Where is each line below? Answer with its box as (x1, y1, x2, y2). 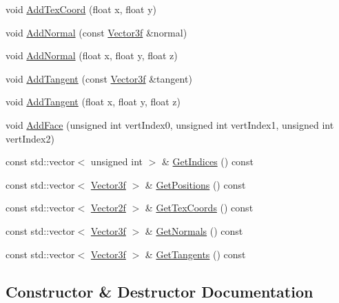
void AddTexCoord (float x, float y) (6, 2, 157, 16)
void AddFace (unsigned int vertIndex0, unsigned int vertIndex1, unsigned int (6, 117, 334, 132)
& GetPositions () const (145, 177, 246, 191)
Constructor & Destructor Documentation (6, 280, 314, 302)
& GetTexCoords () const (145, 200, 254, 215)
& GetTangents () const (145, 247, 246, 261)
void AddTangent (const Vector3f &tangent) (6, 71, 192, 85)
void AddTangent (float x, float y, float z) (6, 94, 181, 109)
